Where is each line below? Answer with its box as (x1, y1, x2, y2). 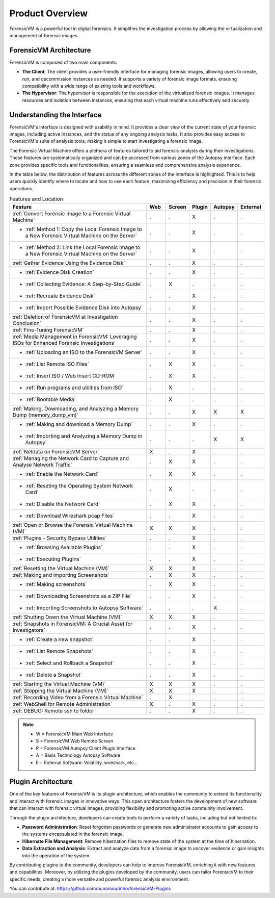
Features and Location (9, 195, 63, 202)
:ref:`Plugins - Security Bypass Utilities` (12, 534, 107, 542)
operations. (9, 185, 34, 191)
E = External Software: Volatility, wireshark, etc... (36, 759, 138, 765)
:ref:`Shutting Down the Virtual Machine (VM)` (12, 613, 122, 621)
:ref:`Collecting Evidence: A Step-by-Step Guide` (25, 280, 142, 288)
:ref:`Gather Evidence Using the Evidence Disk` (12, 259, 125, 266)
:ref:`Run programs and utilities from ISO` (25, 384, 124, 391)
